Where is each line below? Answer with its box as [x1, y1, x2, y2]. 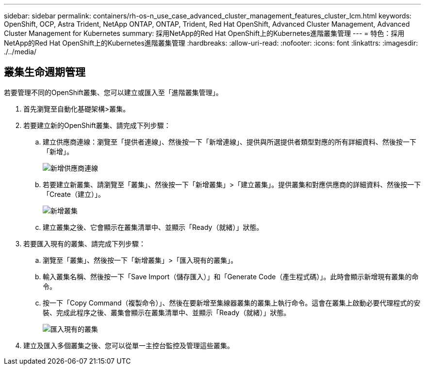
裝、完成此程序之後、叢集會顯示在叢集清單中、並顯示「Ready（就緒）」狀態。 [43, 308, 291, 317]
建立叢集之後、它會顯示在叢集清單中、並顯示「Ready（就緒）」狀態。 [43, 223, 263, 231]
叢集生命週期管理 [4, 66, 85, 79]
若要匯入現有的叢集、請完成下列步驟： [23, 239, 146, 248]
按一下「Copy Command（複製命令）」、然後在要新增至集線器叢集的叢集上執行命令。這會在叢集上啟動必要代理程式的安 [43, 298, 421, 307]
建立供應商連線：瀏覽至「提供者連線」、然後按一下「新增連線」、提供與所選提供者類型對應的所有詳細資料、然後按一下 [43, 137, 416, 146]
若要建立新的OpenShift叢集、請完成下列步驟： [23, 121, 171, 129]
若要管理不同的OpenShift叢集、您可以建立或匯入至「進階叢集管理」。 [4, 88, 223, 96]
